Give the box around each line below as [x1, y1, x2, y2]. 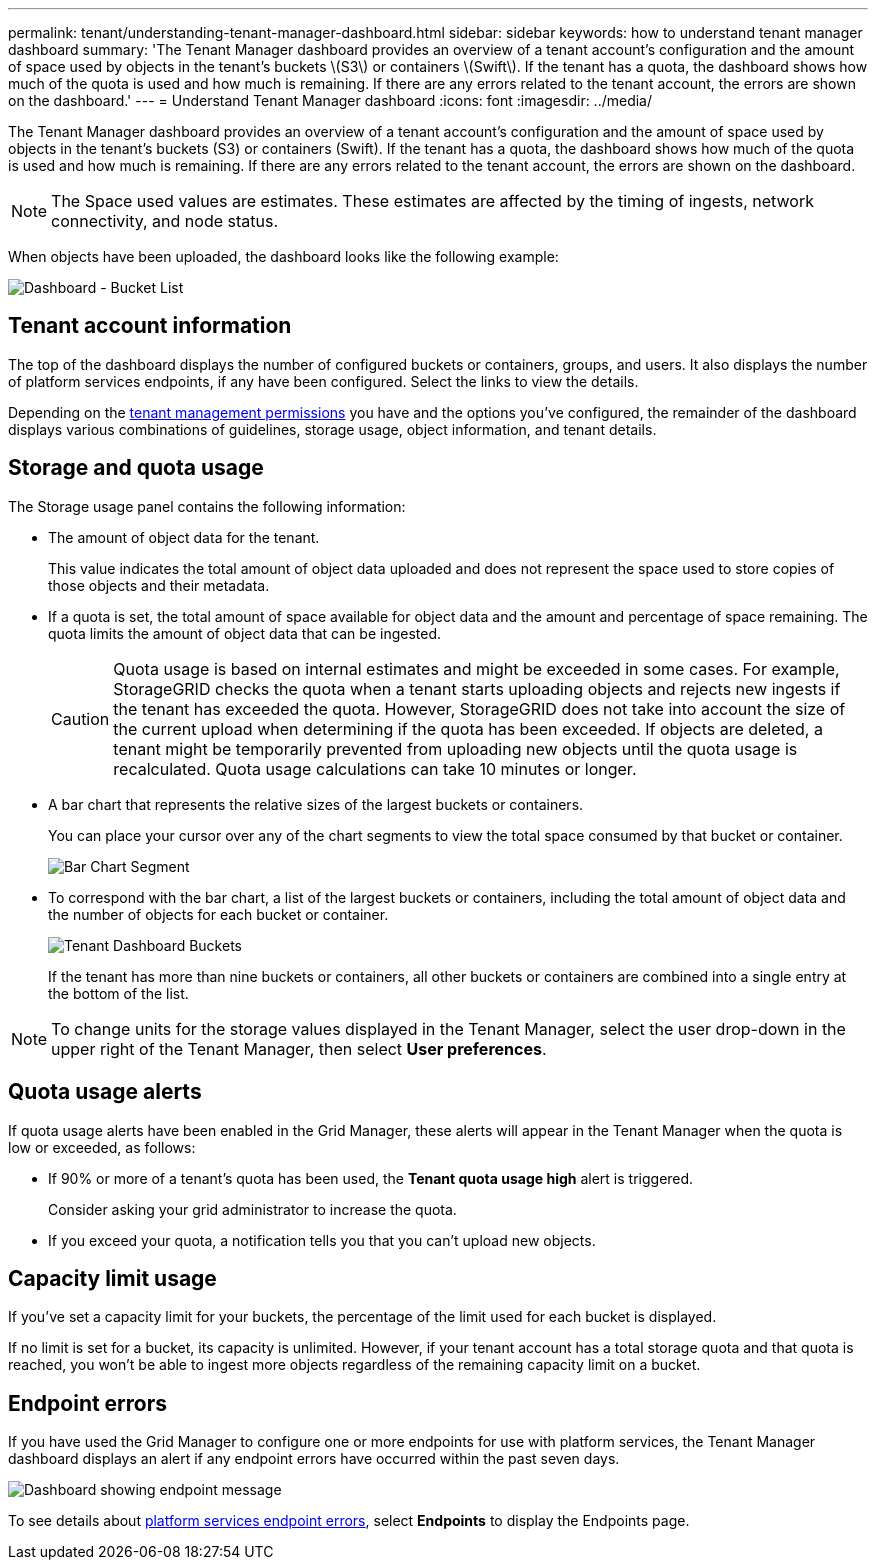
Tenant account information [8, 313, 292, 339]
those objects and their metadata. [48, 576, 270, 594]
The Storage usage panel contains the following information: [8, 497, 406, 515]
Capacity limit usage [8, 1265, 217, 1291]
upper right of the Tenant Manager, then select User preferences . [51, 1038, 547, 1059]
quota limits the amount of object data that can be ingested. [48, 624, 441, 642]
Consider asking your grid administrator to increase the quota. [48, 1200, 457, 1218]
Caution [51, 708, 110, 729]
